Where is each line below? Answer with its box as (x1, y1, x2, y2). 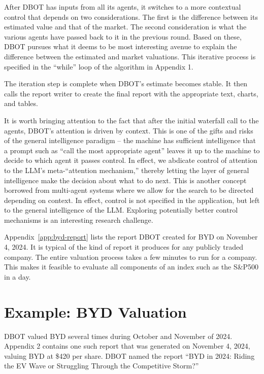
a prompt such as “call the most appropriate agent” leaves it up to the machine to (4, 145, 260, 155)
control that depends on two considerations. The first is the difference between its (4, 11, 258, 22)
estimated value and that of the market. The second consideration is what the (4, 21, 247, 32)
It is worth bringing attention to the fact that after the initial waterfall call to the (4, 115, 259, 125)
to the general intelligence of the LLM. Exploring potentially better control (4, 205, 238, 215)
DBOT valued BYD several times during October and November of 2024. (4, 330, 233, 341)
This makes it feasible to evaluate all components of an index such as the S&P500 (4, 261, 259, 272)
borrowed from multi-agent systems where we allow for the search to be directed (4, 185, 254, 195)
